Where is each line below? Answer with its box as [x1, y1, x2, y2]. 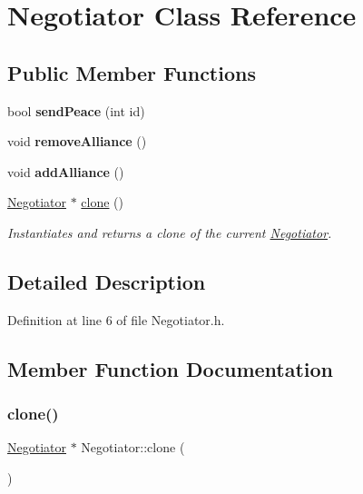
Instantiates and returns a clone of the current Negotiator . [7, 222, 332, 242]
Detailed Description [7, 267, 206, 295]
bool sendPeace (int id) [7, 101, 145, 120]
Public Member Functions [7, 58, 256, 86]
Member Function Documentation [7, 354, 334, 382]
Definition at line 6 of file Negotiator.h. [7, 310, 225, 329]
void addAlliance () [7, 162, 124, 181]
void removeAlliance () [7, 132, 147, 151]
